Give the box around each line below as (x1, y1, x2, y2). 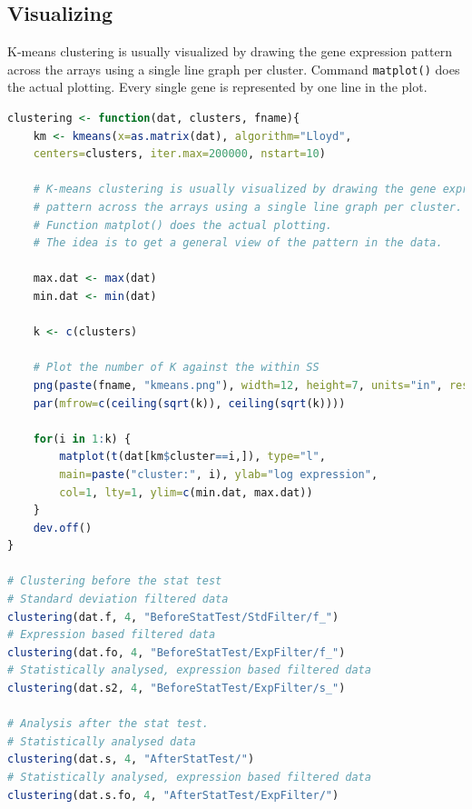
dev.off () (33, 521, 93, 534)
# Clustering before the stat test (7, 574, 222, 588)
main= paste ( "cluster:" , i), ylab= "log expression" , (59, 467, 379, 481)
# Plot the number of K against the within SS (33, 361, 320, 375)
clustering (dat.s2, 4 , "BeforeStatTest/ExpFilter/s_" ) (7, 682, 346, 695)
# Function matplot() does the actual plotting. (33, 218, 332, 232)
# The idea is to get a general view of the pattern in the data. (33, 236, 443, 250)
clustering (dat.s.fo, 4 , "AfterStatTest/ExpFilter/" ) (7, 788, 339, 802)
